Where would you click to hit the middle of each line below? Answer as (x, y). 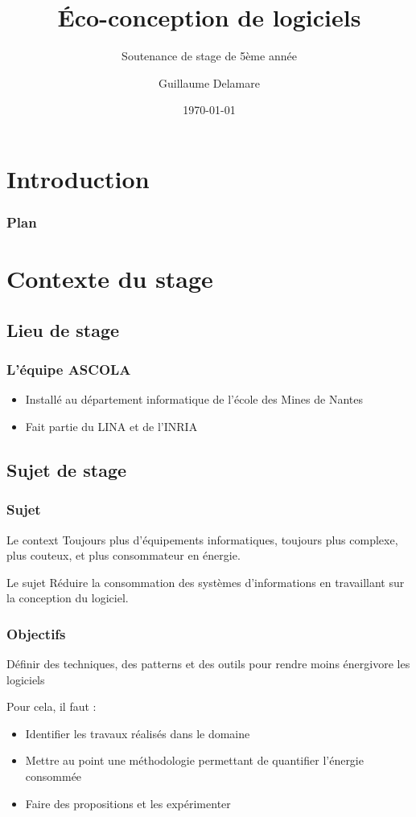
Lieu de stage (63, 329)
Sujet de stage (67, 469)
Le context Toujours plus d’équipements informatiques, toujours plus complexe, (202, 539)
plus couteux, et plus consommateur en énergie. (124, 555)
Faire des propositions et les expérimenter (128, 803)
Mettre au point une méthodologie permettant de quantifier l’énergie (194, 760)
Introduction (78, 178)
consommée (54, 776)
